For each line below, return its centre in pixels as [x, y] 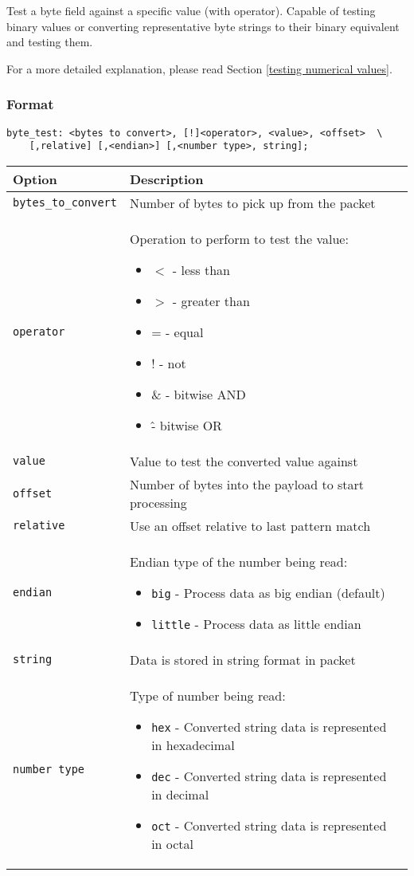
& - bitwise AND [199, 394]
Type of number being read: [207, 695]
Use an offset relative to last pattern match [250, 525]
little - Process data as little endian [256, 623]
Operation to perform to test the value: [239, 238]
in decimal [180, 794]
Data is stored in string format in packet [242, 659]
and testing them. [50, 42]
